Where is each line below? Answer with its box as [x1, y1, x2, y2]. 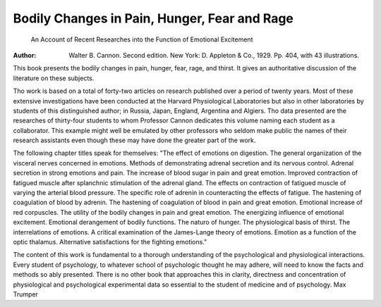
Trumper [13, 289, 39, 299]
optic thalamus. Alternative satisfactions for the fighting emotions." [13, 237, 207, 246]
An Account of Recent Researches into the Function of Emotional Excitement [30, 35, 253, 44]
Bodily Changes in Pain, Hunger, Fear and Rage [13, 11, 294, 26]
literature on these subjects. [13, 74, 95, 82]
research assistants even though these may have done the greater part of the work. [13, 136, 256, 144]
